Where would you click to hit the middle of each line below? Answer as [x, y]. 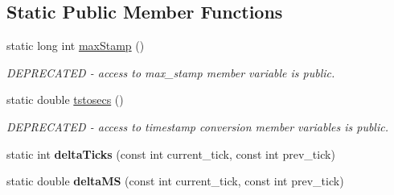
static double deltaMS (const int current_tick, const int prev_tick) [175, 181]
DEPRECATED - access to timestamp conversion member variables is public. [197, 126]
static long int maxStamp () [76, 46]
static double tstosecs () [65, 100]
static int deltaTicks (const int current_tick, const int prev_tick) [171, 154]
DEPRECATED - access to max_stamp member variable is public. [171, 72]
